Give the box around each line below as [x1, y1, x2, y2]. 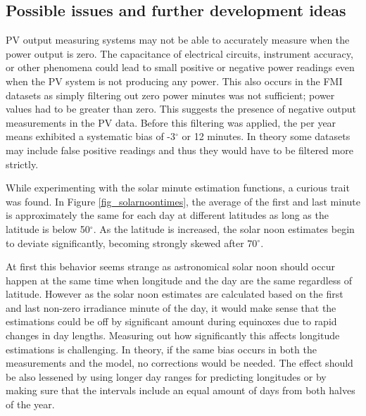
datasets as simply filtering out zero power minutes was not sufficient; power [6, 87, 335, 102]
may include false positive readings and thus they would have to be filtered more [6, 142, 353, 157]
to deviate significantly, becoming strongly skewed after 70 [6, 235, 258, 250]
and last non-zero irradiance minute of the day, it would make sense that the [6, 300, 336, 315]
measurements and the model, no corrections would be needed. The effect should [6, 355, 353, 370]
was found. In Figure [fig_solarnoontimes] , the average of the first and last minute [6, 194, 360, 208]
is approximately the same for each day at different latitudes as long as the [6, 208, 329, 222]
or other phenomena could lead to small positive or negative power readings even [6, 60, 355, 75]
